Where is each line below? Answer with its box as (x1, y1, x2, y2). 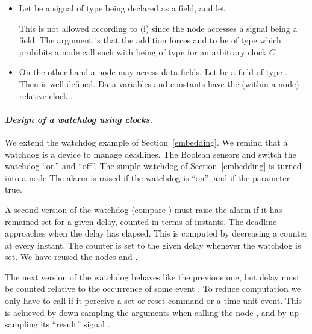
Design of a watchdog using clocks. (5, 113, 153, 125)
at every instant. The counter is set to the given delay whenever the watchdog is (5, 238, 301, 251)
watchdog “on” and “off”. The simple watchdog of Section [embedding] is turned (5, 159, 302, 172)
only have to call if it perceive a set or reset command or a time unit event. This (5, 294, 302, 307)
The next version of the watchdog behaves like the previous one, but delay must (5, 270, 300, 283)
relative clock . (19, 89, 73, 102)
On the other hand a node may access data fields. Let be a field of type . (19, 66, 288, 78)
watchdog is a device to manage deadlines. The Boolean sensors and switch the (5, 147, 296, 160)
